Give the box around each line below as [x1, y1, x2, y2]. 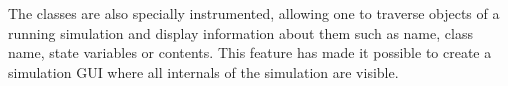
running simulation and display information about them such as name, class [8, 22, 473, 43]
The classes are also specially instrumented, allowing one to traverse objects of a [8, 3, 500, 23]
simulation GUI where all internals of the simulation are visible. [8, 61, 399, 82]
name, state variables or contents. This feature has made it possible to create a [8, 42, 492, 63]
